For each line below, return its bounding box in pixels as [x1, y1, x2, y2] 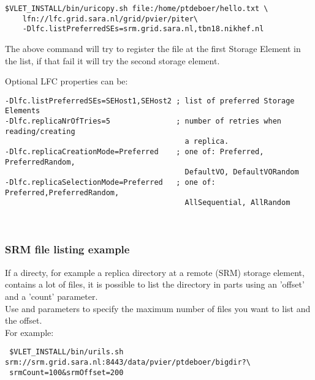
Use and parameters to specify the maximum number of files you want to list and [5, 302, 311, 315]
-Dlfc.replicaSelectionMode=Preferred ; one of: [5, 178, 216, 187]
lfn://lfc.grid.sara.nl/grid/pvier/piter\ [22, 14, 198, 23]
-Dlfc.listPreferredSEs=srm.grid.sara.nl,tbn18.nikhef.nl [22, 24, 264, 34]
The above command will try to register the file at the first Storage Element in [5, 42, 301, 54]
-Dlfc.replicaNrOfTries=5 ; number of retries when [5, 117, 282, 126]
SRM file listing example [5, 242, 130, 257]
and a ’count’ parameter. [5, 289, 98, 302]
